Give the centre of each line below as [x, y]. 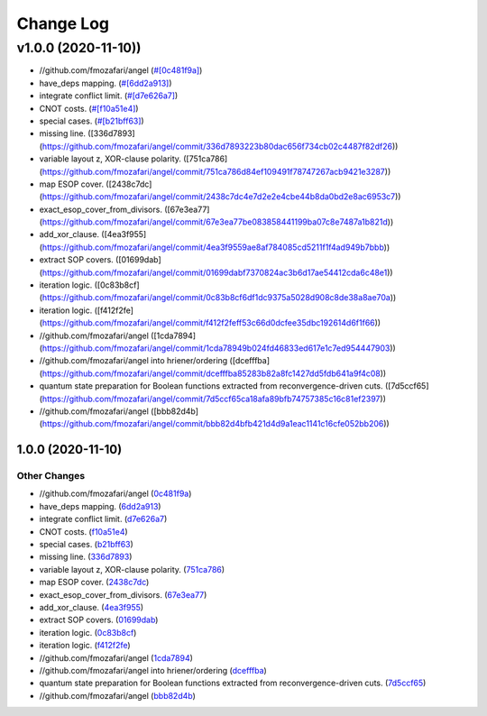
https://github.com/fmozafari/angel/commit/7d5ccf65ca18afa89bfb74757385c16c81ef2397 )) [214, 399]
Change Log [63, 23]
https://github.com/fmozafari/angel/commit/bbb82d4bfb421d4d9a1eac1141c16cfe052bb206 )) [216, 424]
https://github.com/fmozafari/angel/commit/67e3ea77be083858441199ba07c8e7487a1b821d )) [218, 222]
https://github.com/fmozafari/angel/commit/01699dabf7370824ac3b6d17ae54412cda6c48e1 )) [217, 272]
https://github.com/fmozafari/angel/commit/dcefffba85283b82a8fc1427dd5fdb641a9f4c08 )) [214, 373]
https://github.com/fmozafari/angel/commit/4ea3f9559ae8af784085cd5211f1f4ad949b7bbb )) [216, 247]
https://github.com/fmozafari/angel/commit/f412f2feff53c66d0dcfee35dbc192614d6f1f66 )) [211, 323]
